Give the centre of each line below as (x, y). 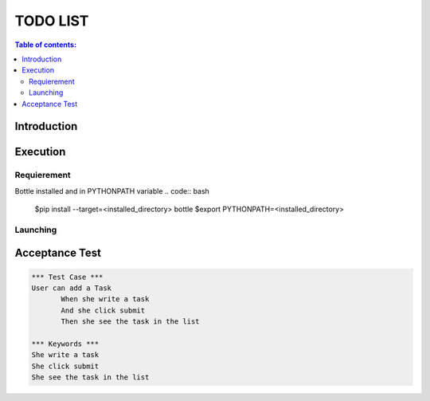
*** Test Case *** (67, 277)
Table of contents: (46, 45)
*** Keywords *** (65, 344)
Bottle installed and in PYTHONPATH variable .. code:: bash (112, 191)
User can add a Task (71, 288)
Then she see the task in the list (130, 322)
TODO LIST (52, 21)
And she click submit (103, 310)
